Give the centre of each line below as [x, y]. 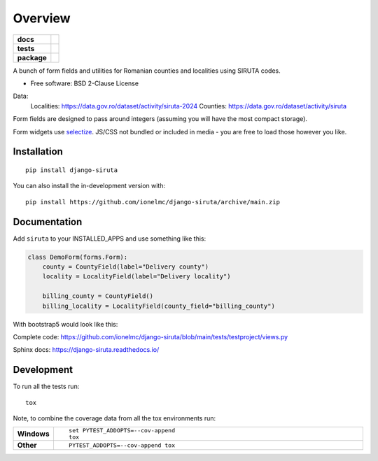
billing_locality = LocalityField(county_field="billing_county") [159, 306]
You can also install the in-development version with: [89, 186]
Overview [42, 18]
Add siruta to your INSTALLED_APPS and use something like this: [110, 239]
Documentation [48, 221]
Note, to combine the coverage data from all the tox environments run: [114, 418]
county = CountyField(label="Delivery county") [126, 267]
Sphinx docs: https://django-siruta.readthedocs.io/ [86, 350]
